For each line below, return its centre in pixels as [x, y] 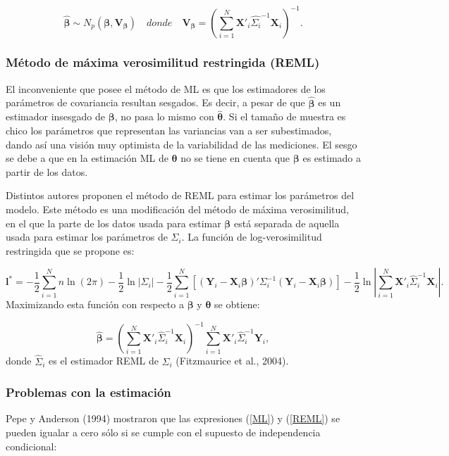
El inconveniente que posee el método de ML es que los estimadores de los [166, 88]
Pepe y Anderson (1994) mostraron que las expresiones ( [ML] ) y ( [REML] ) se [173, 418]
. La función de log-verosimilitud [252, 237]
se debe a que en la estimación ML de [87, 158]
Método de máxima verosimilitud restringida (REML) [163, 62]
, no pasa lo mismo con [164, 116]
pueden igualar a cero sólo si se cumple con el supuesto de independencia [163, 432]
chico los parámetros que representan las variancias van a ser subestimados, [169, 130]
